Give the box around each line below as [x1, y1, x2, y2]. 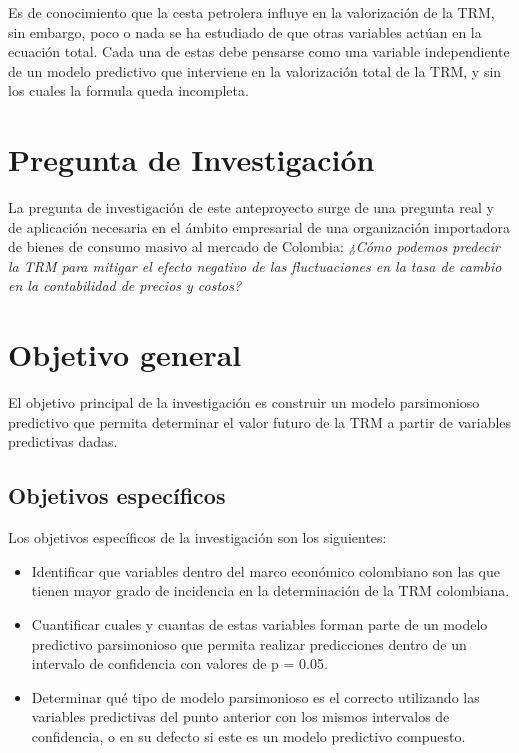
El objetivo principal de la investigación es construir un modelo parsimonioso [8, 392, 480, 413]
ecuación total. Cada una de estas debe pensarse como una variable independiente [8, 41, 510, 62]
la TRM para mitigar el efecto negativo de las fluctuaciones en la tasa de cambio [8, 255, 502, 276]
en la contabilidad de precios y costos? [8, 275, 242, 296]
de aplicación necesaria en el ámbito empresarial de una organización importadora [8, 216, 511, 237]
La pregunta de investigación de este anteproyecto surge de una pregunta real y [8, 197, 494, 218]
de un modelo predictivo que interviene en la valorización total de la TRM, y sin [8, 60, 502, 81]
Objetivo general [8, 334, 242, 375]
